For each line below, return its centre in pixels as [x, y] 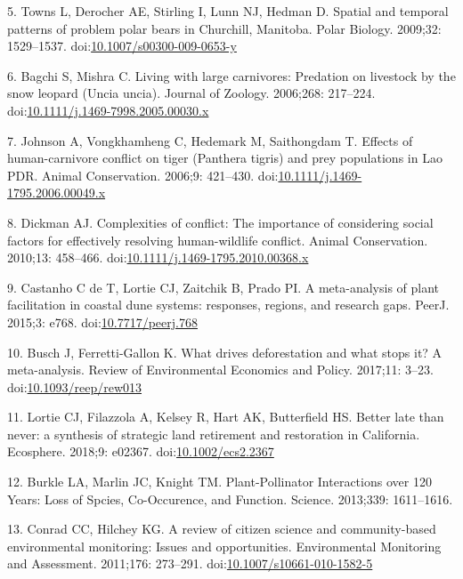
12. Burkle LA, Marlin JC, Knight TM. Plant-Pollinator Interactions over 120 [219, 482]
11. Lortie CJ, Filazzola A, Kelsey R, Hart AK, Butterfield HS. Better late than [226, 417]
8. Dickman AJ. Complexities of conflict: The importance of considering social [220, 222]
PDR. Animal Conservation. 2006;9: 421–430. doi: [143, 175]
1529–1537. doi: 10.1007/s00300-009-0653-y [122, 46]
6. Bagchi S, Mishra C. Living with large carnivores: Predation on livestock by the [231, 75]
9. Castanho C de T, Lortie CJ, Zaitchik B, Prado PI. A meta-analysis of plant [223, 287]
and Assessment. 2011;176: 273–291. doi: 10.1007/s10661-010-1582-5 [190, 563]
